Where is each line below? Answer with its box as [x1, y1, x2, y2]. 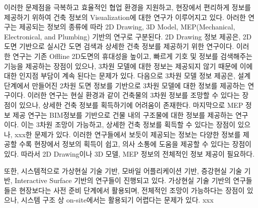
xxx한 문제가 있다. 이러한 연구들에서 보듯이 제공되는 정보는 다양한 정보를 [14, 129, 241, 139]
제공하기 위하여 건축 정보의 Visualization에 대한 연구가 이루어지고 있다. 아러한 [4, 11, 246, 22]
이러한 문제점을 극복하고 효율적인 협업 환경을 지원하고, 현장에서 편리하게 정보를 [4, 2, 251, 12]
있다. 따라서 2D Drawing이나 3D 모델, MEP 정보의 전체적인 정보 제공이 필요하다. [4, 148, 255, 159]
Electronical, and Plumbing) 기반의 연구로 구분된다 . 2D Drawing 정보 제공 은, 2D [4, 31, 252, 41]
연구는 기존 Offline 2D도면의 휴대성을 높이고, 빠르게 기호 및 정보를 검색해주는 [12, 50, 253, 61]
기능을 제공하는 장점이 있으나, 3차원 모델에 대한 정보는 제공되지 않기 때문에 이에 [4, 60, 253, 71]
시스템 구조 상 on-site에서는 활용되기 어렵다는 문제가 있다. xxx [21, 195, 214, 205]
